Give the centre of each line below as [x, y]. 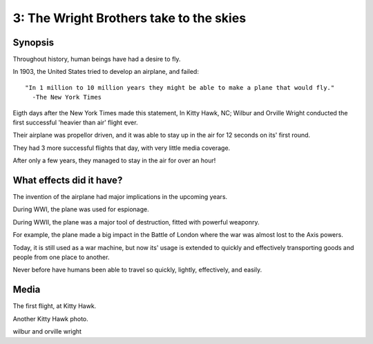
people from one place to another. [61, 257]
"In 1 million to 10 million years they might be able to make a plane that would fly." [180, 87]
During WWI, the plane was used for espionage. [81, 209]
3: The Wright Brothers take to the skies [130, 18]
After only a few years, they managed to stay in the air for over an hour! [114, 161]
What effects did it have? [68, 180]
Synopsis [34, 42]
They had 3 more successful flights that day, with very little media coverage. [122, 148]
